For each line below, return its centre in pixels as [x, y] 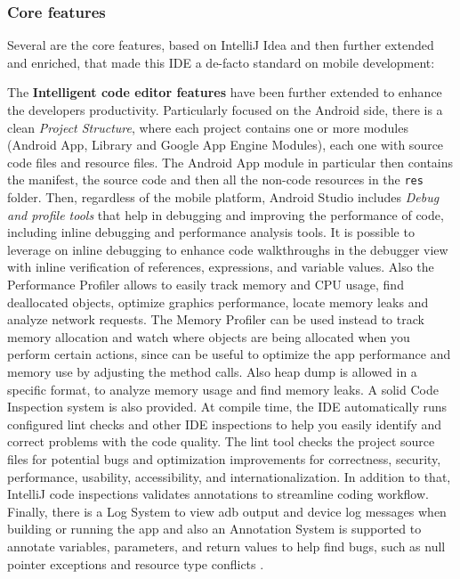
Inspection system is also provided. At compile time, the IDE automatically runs [227, 407]
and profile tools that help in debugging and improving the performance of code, [226, 214]
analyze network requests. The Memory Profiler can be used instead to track [216, 319]
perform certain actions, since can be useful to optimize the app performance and [229, 354]
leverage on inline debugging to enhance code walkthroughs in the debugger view [228, 249]
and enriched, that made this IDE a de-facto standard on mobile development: [221, 62]
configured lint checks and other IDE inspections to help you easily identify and [225, 424]
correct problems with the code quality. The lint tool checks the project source [221, 441]
